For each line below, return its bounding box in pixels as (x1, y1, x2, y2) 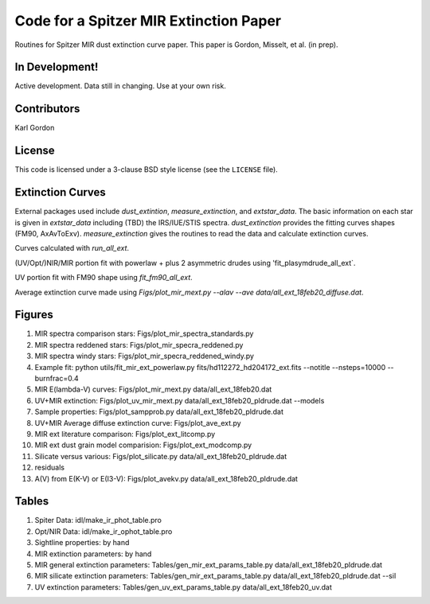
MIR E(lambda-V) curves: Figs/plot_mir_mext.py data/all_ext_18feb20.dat (34, 384, 272, 394)
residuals (34, 462, 65, 473)
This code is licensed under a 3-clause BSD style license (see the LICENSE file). (14, 165, 278, 174)
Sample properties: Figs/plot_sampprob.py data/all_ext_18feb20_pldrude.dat (34, 407, 284, 417)
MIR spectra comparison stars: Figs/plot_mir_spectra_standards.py (34, 329, 254, 338)
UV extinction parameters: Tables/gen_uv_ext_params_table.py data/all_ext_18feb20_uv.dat (34, 582, 332, 592)
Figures (14, 308, 53, 321)
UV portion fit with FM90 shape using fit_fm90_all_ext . (14, 273, 193, 283)
